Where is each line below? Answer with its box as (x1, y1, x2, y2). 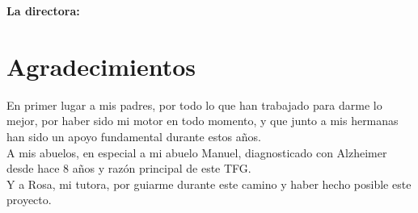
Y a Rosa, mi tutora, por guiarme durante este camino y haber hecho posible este (6, 175, 412, 192)
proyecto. (6, 191, 52, 208)
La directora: (6, 2, 80, 19)
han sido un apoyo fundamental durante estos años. (6, 127, 261, 144)
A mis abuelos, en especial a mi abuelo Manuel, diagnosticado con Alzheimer (6, 144, 387, 161)
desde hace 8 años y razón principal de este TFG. (6, 160, 251, 177)
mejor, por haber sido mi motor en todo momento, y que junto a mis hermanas (6, 112, 399, 129)
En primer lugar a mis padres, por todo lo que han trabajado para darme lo (6, 96, 382, 113)
